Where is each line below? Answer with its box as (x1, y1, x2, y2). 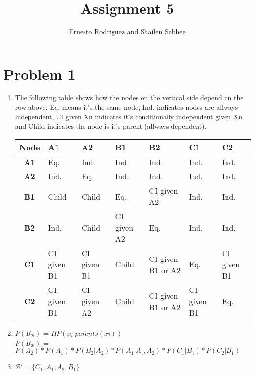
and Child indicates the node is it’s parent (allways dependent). (15, 121, 207, 131)
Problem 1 (3, 63, 76, 84)
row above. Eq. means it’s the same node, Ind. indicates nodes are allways (15, 102, 238, 112)
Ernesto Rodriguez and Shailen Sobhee (69, 27, 186, 37)
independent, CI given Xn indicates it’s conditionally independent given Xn (15, 111, 243, 121)
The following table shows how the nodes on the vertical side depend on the (15, 92, 244, 102)
